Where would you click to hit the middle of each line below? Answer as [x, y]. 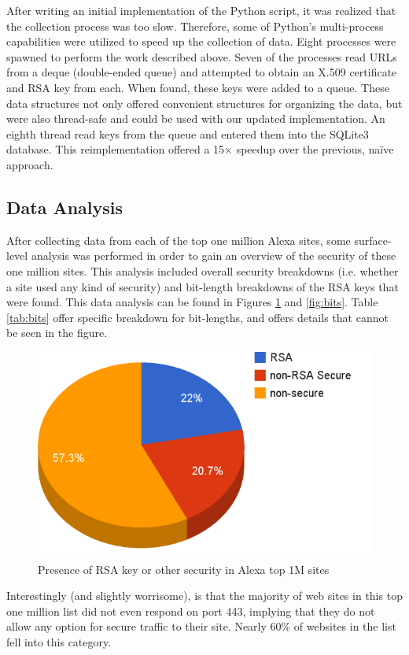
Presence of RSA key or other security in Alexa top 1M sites [184, 569]
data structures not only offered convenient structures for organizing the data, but [204, 103]
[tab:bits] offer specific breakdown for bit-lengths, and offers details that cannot [197, 317]
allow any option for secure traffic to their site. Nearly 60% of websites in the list [201, 626]
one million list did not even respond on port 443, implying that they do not [191, 611]
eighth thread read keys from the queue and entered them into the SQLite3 [188, 133]
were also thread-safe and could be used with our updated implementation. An [196, 118]
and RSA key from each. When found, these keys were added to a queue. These [198, 87]
